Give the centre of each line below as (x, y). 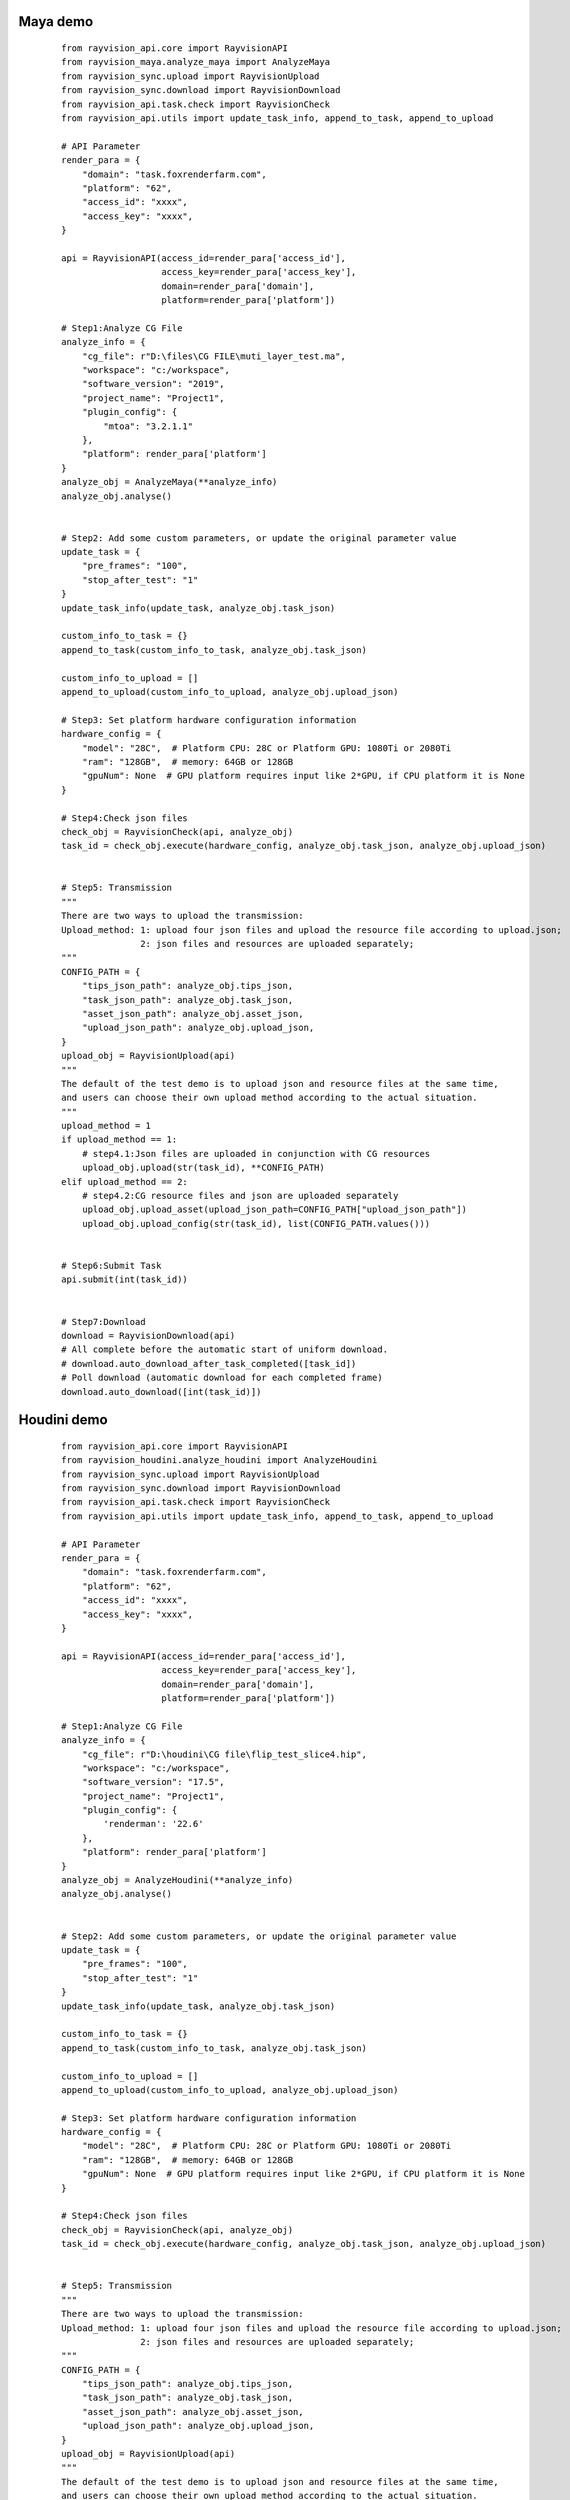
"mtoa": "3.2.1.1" (148, 426)
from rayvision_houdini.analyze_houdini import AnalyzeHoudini (219, 1460)
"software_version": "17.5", (153, 1782)
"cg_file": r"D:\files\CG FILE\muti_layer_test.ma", (214, 356)
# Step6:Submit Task (111, 1265)
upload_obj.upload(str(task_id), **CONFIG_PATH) (203, 1168)
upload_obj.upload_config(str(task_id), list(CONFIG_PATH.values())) (256, 1223)
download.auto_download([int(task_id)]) (161, 1391)
